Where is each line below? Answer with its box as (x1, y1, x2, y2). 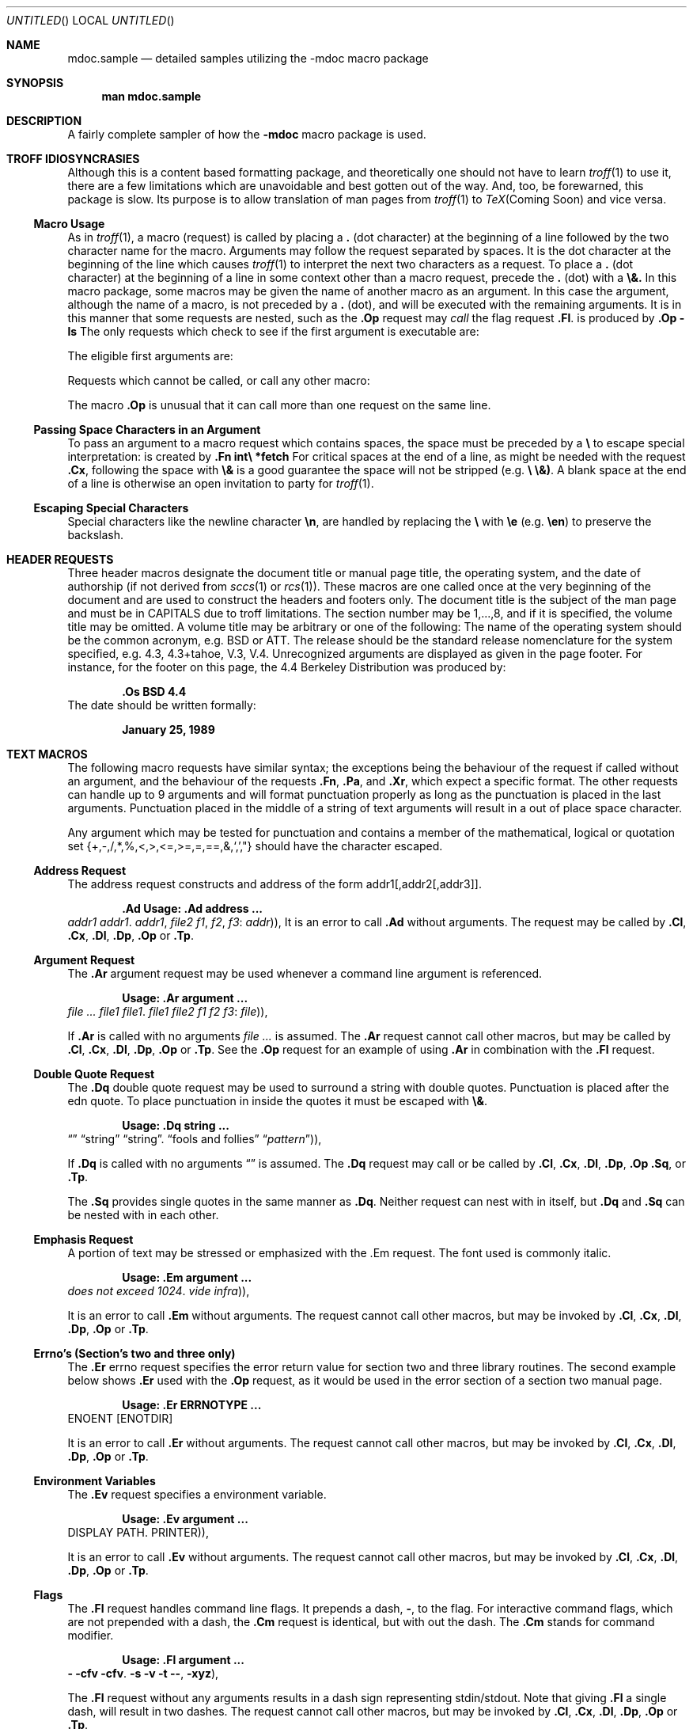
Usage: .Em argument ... (122, 1271, 252, 1284)
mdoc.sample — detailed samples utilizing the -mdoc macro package (67, 51, 429, 65)
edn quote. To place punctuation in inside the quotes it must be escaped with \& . (67, 1094, 487, 1108)
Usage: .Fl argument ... (122, 1653, 244, 1666)
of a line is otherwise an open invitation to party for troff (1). (67, 477, 374, 490)
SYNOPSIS (6, 76, 64, 89)
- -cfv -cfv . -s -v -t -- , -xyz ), (67, 1666, 219, 1680)
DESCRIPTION (6, 114, 82, 127)
